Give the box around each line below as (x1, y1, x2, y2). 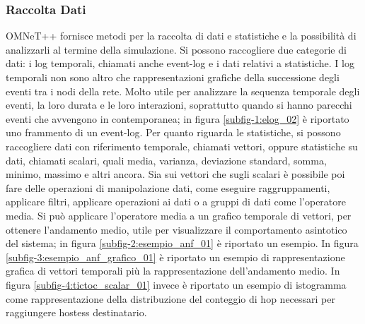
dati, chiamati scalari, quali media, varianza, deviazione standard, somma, (6, 152, 327, 167)
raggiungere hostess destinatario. (6, 305, 147, 320)
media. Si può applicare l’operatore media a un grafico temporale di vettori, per (6, 208, 352, 222)
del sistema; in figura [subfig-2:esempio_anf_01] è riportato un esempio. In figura (6, 236, 359, 251)
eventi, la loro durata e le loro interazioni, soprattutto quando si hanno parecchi (6, 97, 352, 112)
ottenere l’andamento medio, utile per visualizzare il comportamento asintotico (6, 222, 347, 236)
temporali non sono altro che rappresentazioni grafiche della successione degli (6, 70, 340, 84)
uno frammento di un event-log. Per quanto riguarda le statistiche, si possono (6, 125, 341, 140)
